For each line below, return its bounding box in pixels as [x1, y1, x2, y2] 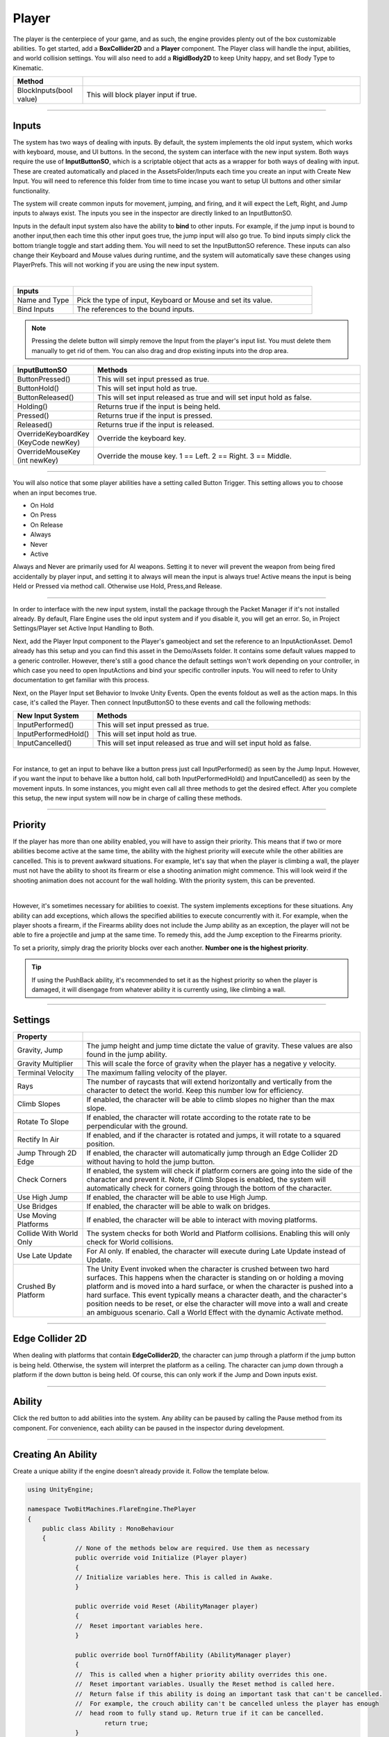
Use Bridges [17, 1201, 58, 1211]
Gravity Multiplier [17, 1058, 74, 1068]
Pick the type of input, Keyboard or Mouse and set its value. [76, 295, 273, 305]
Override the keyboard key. [97, 434, 187, 443]
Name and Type [17, 295, 69, 305]
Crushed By [17, 1281, 56, 1291]
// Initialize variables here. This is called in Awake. [75, 1573, 274, 1581]
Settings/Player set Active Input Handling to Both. [13, 624, 154, 632]
